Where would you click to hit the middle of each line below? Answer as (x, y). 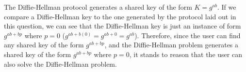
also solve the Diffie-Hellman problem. (60, 64)
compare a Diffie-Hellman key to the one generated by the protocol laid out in (120, 16)
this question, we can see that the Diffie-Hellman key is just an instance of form (123, 26)
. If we (227, 7)
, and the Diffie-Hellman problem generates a (172, 45)
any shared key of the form (44, 45)
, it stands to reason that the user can (186, 54)
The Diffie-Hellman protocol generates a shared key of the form (98, 7)
